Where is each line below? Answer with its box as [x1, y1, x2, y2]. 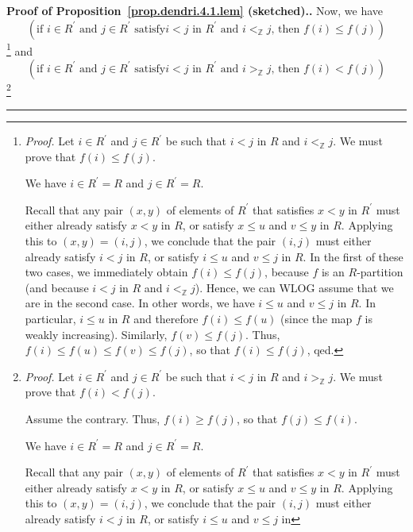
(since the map [280, 310, 353, 327]
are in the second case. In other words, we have [25, 295, 255, 311]
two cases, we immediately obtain [25, 264, 188, 280]
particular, [25, 310, 76, 327]
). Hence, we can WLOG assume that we [195, 279, 394, 295]
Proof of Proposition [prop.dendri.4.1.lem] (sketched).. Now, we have [6, 2, 384, 18]
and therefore [133, 310, 199, 327]
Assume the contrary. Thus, [25, 411, 160, 426]
